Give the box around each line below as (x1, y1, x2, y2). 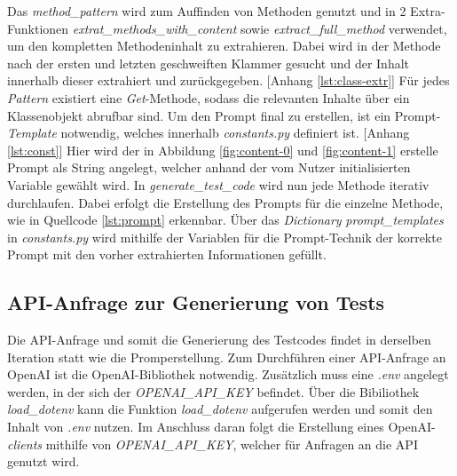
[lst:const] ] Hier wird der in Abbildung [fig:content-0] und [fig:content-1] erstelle (7, 140, 438, 159)
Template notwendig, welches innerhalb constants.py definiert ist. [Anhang (7, 123, 410, 142)
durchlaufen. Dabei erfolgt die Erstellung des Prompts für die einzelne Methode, (7, 193, 444, 211)
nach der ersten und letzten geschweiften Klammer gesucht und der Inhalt (7, 53, 410, 72)
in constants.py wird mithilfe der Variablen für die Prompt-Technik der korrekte (7, 227, 442, 246)
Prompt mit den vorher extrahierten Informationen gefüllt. (7, 245, 327, 264)
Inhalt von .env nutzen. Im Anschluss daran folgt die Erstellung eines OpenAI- (7, 417, 436, 436)
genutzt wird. (7, 452, 80, 471)
